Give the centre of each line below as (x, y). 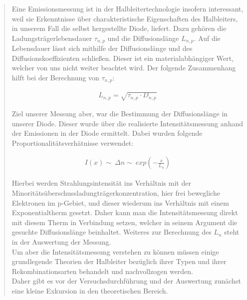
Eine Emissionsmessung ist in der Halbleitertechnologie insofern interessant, (127, 8)
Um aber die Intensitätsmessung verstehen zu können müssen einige (115, 251)
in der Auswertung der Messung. (61, 242)
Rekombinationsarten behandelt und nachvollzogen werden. (103, 271)
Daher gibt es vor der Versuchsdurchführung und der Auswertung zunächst (126, 281)
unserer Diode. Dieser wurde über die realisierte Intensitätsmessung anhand (127, 123)
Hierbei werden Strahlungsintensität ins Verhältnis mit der (101, 183)
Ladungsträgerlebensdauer (52, 38)
